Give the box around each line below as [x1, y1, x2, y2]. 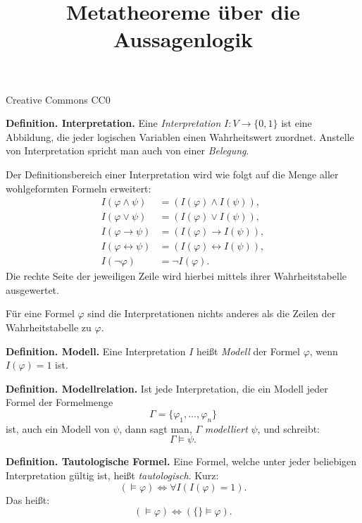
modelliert [204, 421, 248, 436]
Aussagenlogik [113, 25, 254, 54]
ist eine [281, 116, 312, 130]
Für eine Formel [6, 306, 75, 321]
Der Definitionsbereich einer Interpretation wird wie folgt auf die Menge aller [6, 166, 339, 181]
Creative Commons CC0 [6, 92, 111, 106]
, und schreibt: [257, 421, 320, 436]
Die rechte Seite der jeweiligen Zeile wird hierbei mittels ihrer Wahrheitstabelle [6, 269, 347, 283]
